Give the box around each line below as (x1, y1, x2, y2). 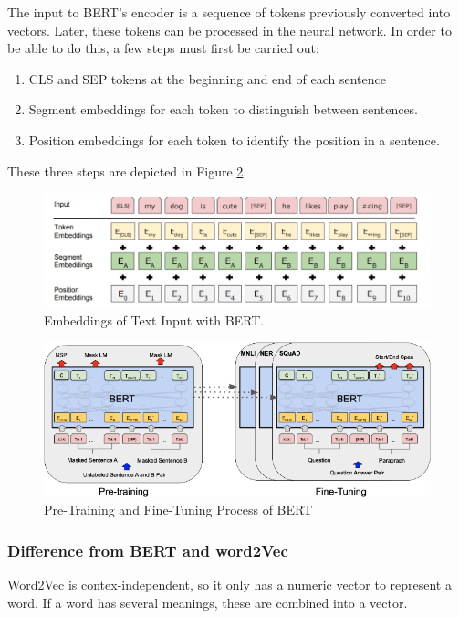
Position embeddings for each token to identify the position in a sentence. (28, 130, 440, 149)
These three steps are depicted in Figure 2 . (7, 161, 247, 180)
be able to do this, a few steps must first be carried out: (7, 38, 319, 58)
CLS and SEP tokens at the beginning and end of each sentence (28, 69, 386, 88)
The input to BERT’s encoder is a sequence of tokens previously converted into (7, 3, 451, 21)
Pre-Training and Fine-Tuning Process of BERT (44, 500, 313, 519)
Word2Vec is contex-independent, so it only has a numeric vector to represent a (7, 575, 452, 594)
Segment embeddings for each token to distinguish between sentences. (28, 100, 419, 119)
